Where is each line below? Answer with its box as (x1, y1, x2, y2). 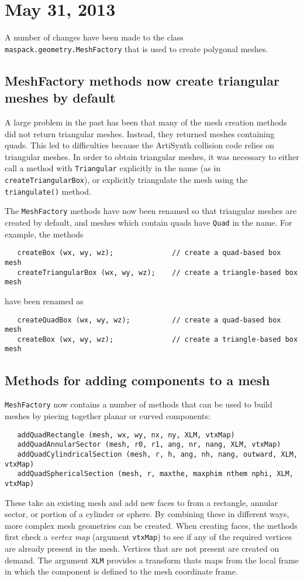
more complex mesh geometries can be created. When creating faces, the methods (5, 519, 298, 531)
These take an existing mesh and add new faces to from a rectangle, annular (5, 496, 278, 508)
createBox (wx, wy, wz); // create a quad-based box (17, 249, 281, 257)
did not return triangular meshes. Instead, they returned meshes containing (5, 127, 275, 140)
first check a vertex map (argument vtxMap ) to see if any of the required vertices (5, 531, 292, 543)
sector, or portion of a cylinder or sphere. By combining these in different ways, (5, 508, 289, 520)
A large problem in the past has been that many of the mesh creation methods (5, 116, 287, 128)
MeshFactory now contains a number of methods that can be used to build (5, 398, 272, 410)
